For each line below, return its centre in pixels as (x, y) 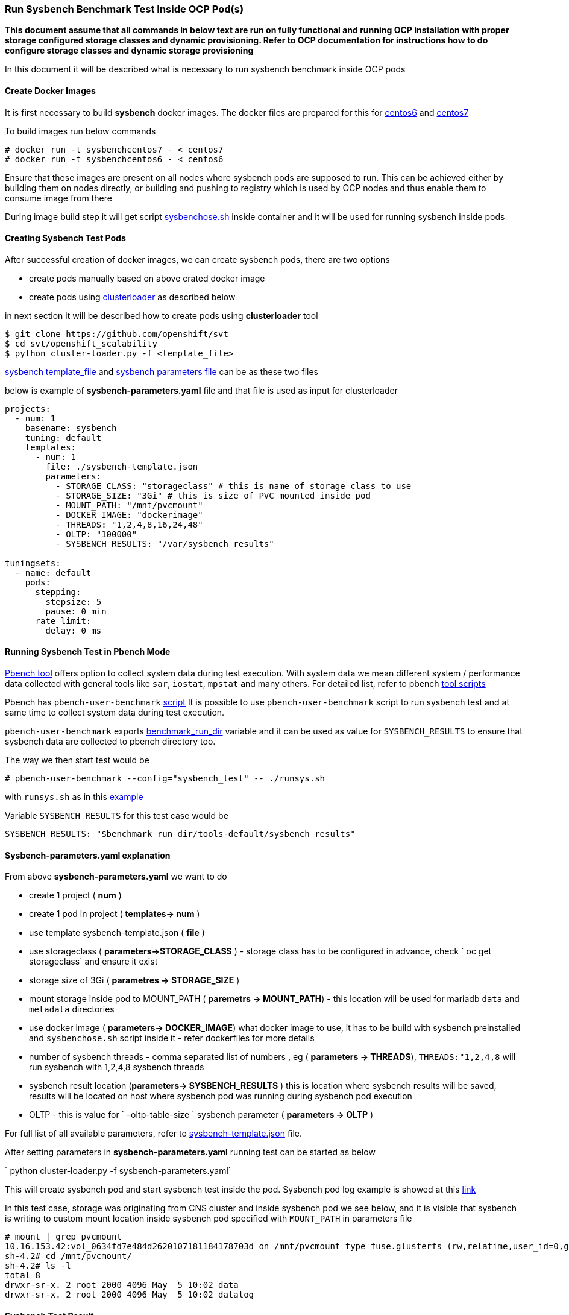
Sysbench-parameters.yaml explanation (88, 855)
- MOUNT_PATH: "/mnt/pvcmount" (129, 505)
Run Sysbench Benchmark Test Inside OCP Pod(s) (124, 9)
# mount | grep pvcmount (63, 1237)
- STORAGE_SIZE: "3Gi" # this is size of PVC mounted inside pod (213, 495)
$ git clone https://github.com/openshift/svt (117, 334)
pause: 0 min (76, 611)
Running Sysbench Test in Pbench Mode (88, 652)
